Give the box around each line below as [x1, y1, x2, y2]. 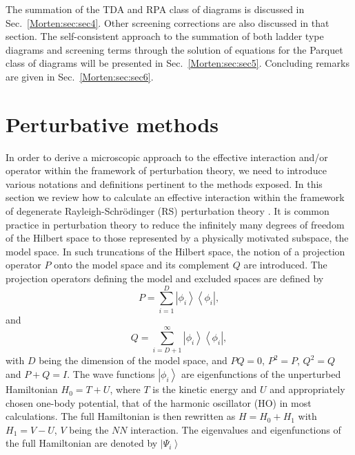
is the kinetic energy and [152, 382, 257, 396]
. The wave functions [67, 367, 155, 381]
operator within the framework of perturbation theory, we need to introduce [6, 163, 327, 178]
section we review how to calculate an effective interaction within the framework [6, 190, 345, 204]
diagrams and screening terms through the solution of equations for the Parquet [6, 42, 343, 56]
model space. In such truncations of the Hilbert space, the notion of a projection [6, 244, 345, 258]
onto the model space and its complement [54, 257, 230, 272]
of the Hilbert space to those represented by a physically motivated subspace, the [6, 231, 349, 245]
